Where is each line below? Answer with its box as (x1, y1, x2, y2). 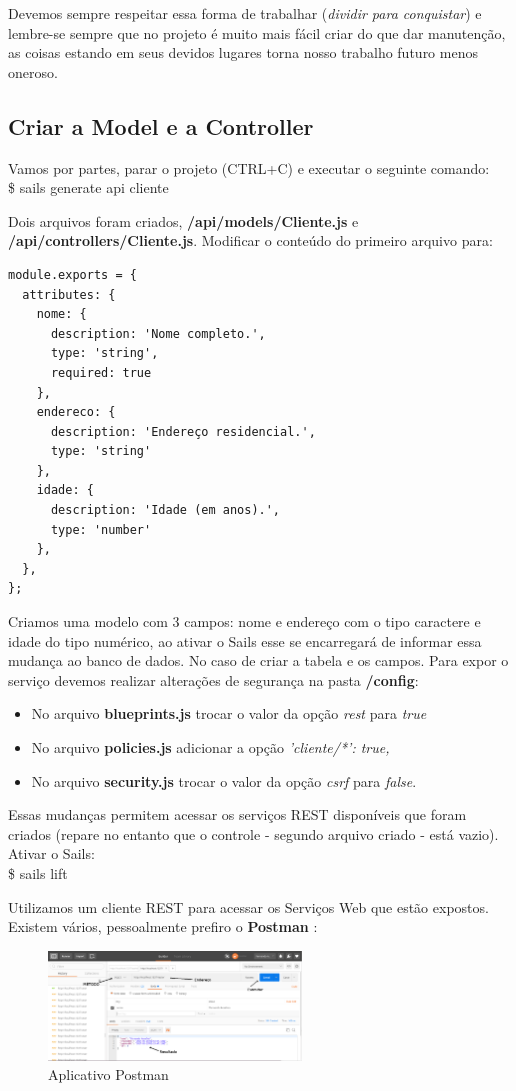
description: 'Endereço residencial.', (50, 424, 316, 439)
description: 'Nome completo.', (50, 326, 266, 341)
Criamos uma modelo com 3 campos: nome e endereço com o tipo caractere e (8, 611, 481, 632)
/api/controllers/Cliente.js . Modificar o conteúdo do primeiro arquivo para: (8, 230, 493, 251)
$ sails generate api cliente (8, 177, 169, 198)
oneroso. (8, 61, 58, 82)
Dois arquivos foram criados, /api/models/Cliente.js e (8, 210, 359, 231)
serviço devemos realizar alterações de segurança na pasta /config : (8, 669, 419, 690)
